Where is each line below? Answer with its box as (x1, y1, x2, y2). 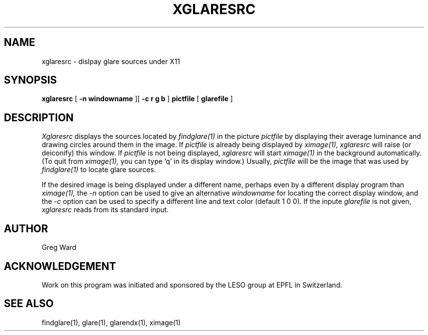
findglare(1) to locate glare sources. (42, 165, 156, 174)
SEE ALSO (4, 297, 54, 310)
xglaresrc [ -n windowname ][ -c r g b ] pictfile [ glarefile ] (42, 94, 233, 103)
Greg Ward (42, 243, 77, 252)
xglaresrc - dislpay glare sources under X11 (42, 57, 180, 66)
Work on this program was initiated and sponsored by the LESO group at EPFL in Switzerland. (42, 280, 342, 289)
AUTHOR (4, 222, 48, 235)
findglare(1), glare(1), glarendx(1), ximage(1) (42, 318, 181, 327)
